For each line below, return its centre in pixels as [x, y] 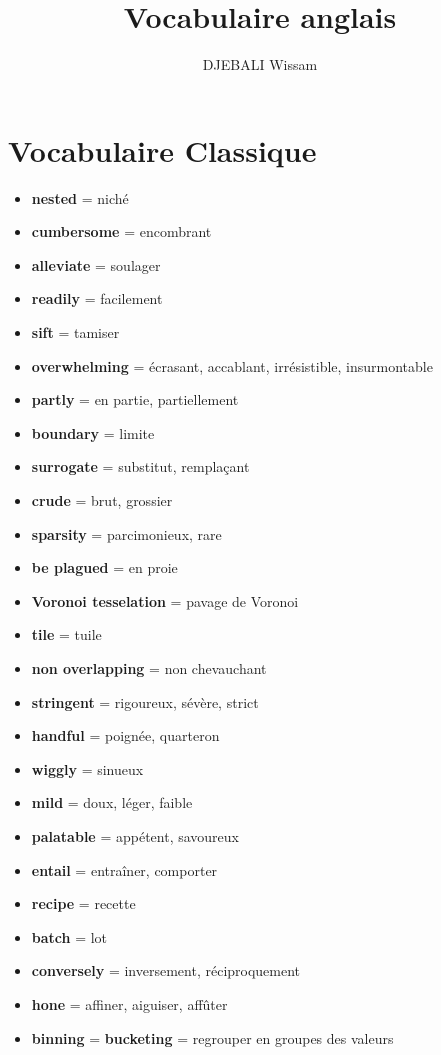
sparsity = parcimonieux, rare [126, 533]
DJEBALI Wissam [260, 64]
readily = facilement [97, 298]
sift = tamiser [75, 332]
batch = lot [69, 936]
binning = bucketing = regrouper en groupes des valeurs [212, 1037]
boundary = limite [93, 432]
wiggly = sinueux [87, 768]
